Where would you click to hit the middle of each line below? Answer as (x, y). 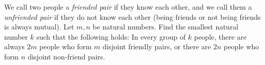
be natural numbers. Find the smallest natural (165, 27)
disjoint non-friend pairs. (66, 56)
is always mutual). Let (39, 27)
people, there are (220, 36)
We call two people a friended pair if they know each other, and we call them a (128, 7)
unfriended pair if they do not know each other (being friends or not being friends (132, 17)
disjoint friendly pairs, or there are (157, 46)
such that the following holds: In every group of (111, 36)
